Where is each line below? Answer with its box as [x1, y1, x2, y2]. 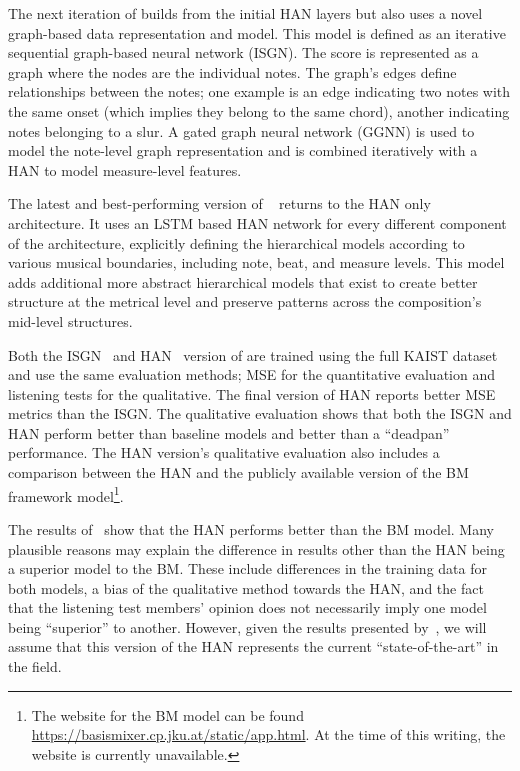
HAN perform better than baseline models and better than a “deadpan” [8, 422, 450, 443]
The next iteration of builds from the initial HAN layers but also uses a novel [8, 3, 483, 23]
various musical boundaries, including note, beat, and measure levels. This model [8, 252, 505, 273]
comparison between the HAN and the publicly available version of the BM [8, 462, 469, 483]
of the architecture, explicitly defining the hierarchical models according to [8, 232, 465, 253]
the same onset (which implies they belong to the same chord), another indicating [8, 100, 510, 121]
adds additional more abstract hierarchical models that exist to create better [8, 271, 478, 292]
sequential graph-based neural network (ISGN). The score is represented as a [8, 42, 479, 63]
